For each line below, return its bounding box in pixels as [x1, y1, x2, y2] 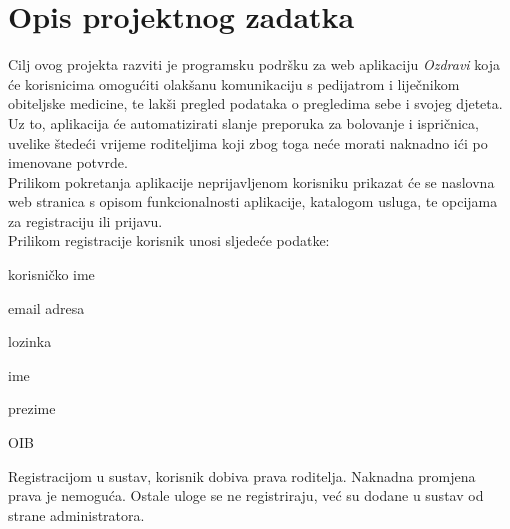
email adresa [8, 297, 85, 318]
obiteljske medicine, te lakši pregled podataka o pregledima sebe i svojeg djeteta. [8, 93, 503, 114]
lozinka [8, 331, 52, 352]
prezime [8, 398, 56, 419]
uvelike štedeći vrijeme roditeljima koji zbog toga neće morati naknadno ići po [8, 132, 488, 153]
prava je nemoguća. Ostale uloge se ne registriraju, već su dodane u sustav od [8, 485, 484, 506]
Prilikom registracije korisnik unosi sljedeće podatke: [8, 230, 330, 251]
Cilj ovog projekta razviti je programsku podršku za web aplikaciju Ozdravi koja [8, 54, 501, 75]
